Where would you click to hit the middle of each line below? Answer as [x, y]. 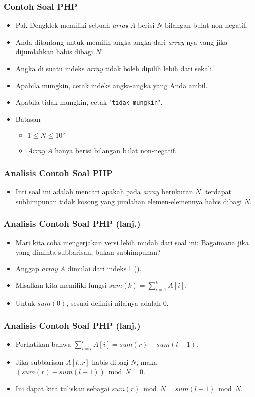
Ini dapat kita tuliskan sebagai [63, 388]
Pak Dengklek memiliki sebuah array [72, 25]
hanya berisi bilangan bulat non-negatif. [116, 151]
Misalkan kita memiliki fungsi [61, 285]
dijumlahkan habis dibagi [54, 52]
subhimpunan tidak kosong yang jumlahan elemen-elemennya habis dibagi [129, 201]
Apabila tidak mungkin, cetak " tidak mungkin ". [89, 102]
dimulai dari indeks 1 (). [105, 268]
